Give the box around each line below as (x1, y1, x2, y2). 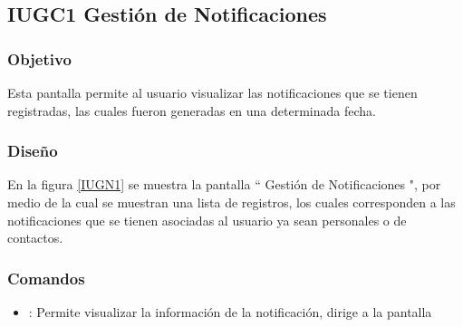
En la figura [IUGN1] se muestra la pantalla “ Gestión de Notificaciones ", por (7, 175, 441, 194)
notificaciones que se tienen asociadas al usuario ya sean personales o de (7, 210, 407, 229)
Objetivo (7, 47, 72, 70)
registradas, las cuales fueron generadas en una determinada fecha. (7, 101, 376, 120)
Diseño (7, 139, 58, 162)
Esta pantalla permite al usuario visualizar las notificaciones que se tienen (7, 83, 418, 101)
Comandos (7, 266, 85, 289)
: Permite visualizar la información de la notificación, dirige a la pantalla (28, 303, 432, 321)
